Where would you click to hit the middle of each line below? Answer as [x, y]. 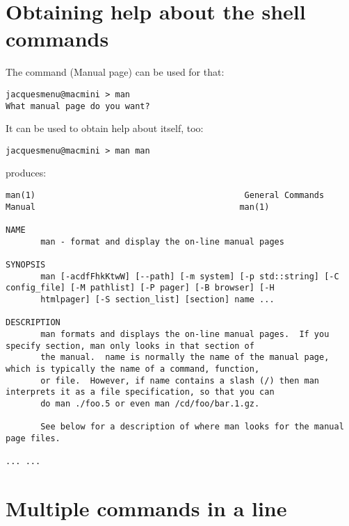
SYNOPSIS [26, 265]
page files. [33, 438]
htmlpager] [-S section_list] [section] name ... [157, 299]
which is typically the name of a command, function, [133, 369]
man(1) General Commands [165, 196]
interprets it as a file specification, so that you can [140, 392]
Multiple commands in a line [146, 508]
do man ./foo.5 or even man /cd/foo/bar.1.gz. [150, 403]
